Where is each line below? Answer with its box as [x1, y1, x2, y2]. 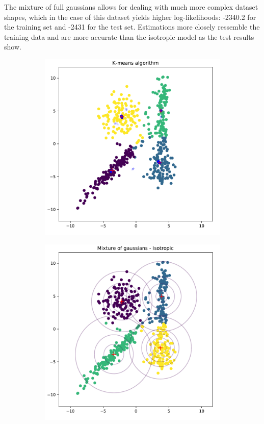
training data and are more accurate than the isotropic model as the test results [4, 31, 254, 42]
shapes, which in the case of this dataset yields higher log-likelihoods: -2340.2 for [4, 11, 256, 22]
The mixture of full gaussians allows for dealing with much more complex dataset [4, 2, 258, 12]
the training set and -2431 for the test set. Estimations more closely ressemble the [4, 21, 260, 32]
